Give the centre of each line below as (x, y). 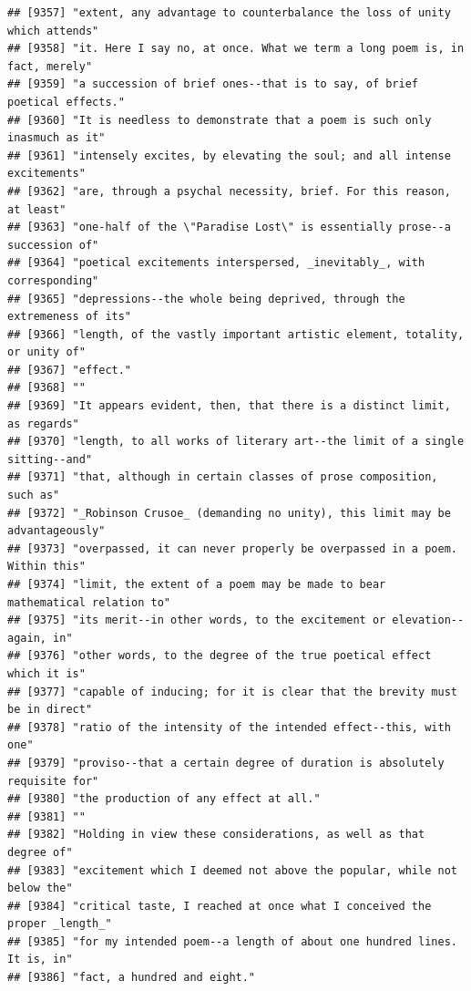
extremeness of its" (70, 317)
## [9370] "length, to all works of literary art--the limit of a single (236, 442)
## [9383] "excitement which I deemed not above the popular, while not (232, 870)
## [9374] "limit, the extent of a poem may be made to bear (197, 584)
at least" (37, 209)
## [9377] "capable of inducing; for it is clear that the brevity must (232, 692)
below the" (40, 888)
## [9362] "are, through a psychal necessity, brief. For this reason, (229, 191)
